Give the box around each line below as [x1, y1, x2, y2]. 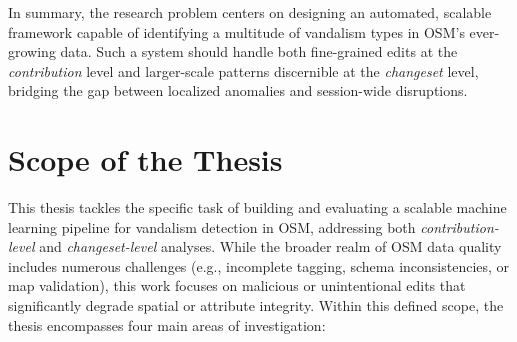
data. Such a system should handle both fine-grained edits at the [60, 41, 458, 62]
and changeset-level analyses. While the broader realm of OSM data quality [39, 236, 502, 257]
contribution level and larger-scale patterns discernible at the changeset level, [8, 60, 479, 81]
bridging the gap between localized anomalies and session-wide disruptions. [8, 80, 468, 101]
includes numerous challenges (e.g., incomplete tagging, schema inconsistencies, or [8, 255, 510, 276]
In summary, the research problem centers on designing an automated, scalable [8, 2, 492, 22]
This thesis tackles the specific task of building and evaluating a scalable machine [8, 197, 507, 218]
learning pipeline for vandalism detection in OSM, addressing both [8, 216, 416, 237]
